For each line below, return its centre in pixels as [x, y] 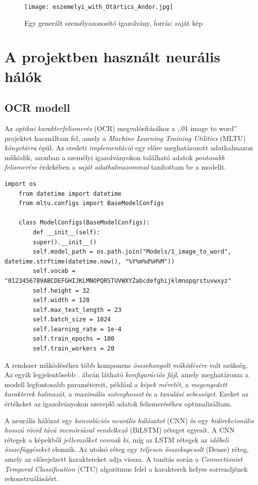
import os [21, 184]
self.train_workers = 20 [74, 349]
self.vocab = [54, 271]
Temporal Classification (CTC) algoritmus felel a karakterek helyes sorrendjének [126, 468]
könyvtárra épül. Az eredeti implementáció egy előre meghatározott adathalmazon [129, 148]
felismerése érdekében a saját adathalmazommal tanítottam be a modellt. [115, 167]
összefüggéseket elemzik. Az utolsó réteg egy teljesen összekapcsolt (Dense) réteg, [127, 449]
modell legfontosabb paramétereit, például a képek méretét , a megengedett [116, 384]
